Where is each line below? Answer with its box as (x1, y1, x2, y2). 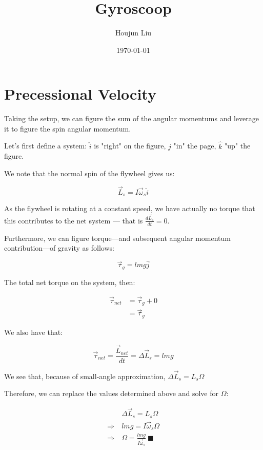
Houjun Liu (115, 27, 152, 38)
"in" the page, (173, 140, 216, 151)
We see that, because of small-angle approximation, (4, 370, 166, 381)
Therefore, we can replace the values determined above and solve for (4, 388, 218, 399)
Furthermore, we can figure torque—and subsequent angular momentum (4, 232, 231, 243)
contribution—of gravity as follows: (4, 242, 114, 253)
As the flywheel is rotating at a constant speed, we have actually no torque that (4, 203, 255, 214)
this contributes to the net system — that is (4, 215, 143, 226)
